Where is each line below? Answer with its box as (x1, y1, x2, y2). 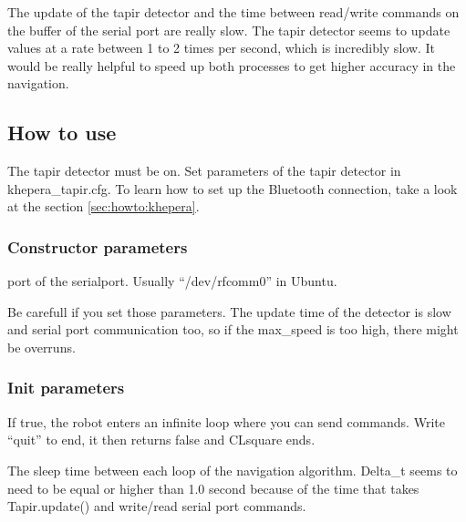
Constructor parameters (7, 235, 188, 258)
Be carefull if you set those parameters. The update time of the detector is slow (7, 302, 451, 321)
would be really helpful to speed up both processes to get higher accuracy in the (7, 56, 456, 75)
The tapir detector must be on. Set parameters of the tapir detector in (7, 161, 401, 180)
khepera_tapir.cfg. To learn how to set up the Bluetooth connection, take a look (7, 179, 458, 198)
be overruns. (7, 337, 76, 356)
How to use (7, 118, 117, 147)
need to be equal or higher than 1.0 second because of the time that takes (7, 478, 419, 497)
